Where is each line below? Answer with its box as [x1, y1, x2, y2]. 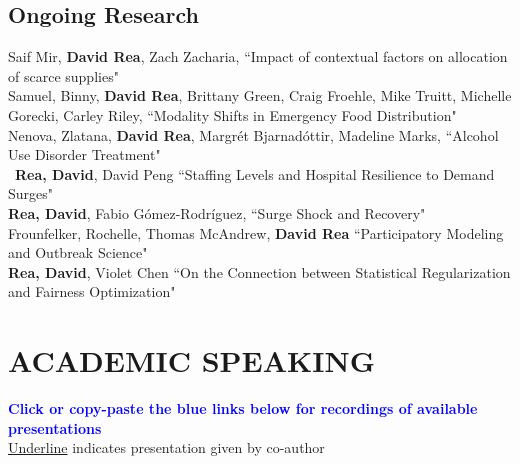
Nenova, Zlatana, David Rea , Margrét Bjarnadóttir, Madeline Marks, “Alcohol [8, 124, 499, 145]
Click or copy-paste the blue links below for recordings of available [8, 398, 478, 419]
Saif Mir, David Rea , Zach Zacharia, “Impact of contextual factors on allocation [8, 46, 508, 67]
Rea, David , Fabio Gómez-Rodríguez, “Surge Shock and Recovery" [8, 202, 426, 223]
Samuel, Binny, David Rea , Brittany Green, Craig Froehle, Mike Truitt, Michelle [8, 85, 512, 106]
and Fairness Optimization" [8, 281, 176, 302]
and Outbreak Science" [8, 242, 148, 263]
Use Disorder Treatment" [8, 144, 161, 165]
